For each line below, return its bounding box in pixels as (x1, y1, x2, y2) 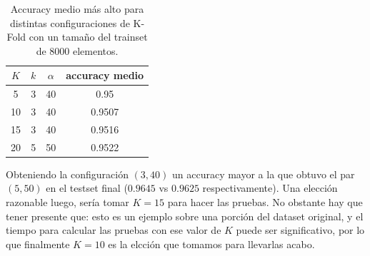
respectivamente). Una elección (202, 180, 338, 195)
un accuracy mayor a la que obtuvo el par (171, 166, 355, 181)
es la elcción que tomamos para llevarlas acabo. (108, 236, 315, 251)
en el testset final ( (46, 180, 128, 195)
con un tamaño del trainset (29, 29, 148, 44)
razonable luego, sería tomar (6, 195, 129, 210)
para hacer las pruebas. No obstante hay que (167, 195, 363, 210)
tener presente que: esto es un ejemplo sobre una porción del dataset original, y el (6, 208, 364, 223)
